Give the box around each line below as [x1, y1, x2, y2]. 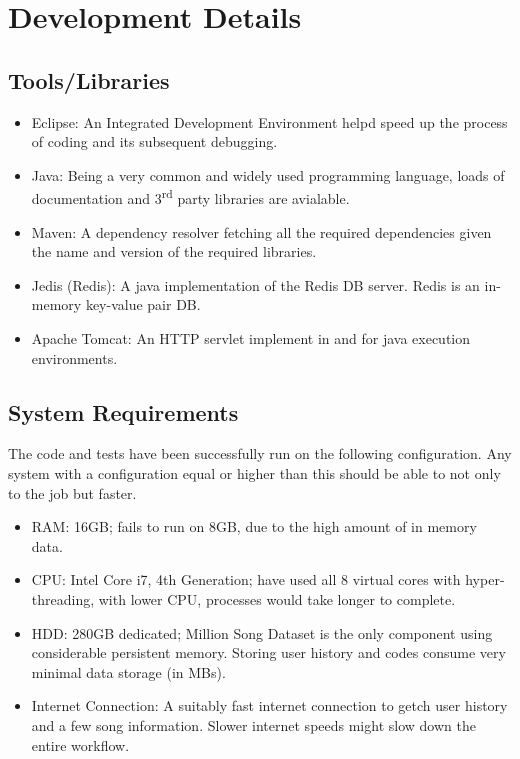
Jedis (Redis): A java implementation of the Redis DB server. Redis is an [31, 274, 480, 295]
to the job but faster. [8, 482, 137, 503]
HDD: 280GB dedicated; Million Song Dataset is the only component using [31, 622, 493, 643]
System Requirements [8, 396, 239, 427]
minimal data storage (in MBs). [31, 661, 226, 682]
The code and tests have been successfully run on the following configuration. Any [8, 443, 512, 464]
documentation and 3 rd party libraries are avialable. [31, 185, 350, 209]
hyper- [465, 569, 505, 590]
